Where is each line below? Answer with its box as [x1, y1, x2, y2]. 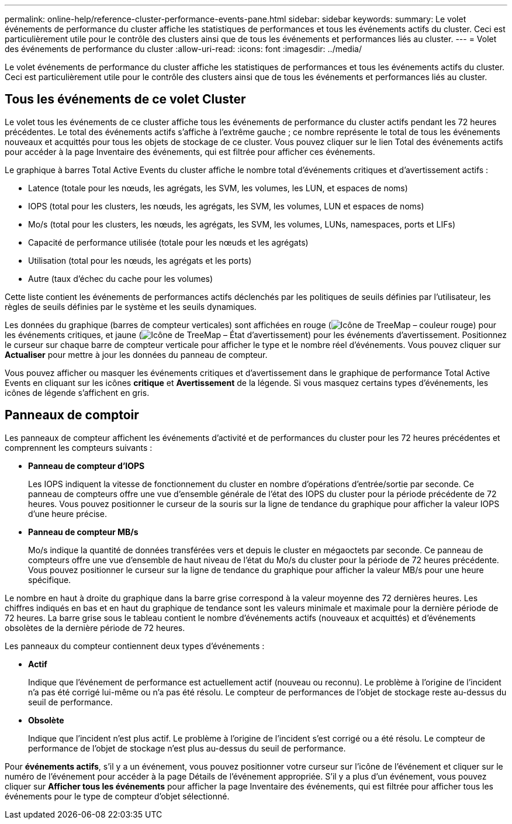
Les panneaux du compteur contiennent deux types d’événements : [5, 640, 265, 651]
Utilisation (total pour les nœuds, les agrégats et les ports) [28, 255, 252, 266]
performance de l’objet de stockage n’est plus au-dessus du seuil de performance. [28, 743, 346, 753]
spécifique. [28, 574, 71, 585]
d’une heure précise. [28, 508, 107, 519]
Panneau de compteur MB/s [28, 526, 139, 537]
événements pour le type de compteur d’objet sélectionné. [5, 791, 230, 801]
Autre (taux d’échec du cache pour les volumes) [28, 273, 213, 284]
